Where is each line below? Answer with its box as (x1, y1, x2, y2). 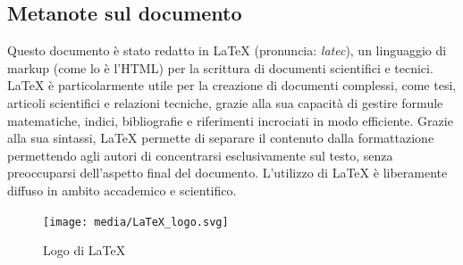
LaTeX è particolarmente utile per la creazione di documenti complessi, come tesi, (7, 76, 457, 95)
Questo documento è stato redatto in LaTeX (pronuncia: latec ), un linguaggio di (7, 41, 447, 60)
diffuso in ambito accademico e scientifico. (7, 180, 237, 199)
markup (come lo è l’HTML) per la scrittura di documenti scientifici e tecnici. (7, 58, 434, 77)
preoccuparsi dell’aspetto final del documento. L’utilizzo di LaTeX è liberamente (7, 163, 448, 182)
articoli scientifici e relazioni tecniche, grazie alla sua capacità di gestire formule (7, 93, 443, 112)
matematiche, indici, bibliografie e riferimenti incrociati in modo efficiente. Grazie (7, 111, 453, 129)
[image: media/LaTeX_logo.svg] (43, 215, 229, 228)
